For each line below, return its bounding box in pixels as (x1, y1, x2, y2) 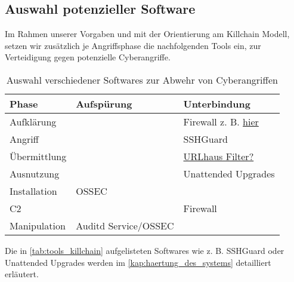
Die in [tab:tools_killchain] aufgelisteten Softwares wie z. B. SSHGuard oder (5, 244, 284, 256)
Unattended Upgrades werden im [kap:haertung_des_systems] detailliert (5, 256, 271, 268)
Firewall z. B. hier (183, 114, 259, 128)
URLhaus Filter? (183, 149, 254, 163)
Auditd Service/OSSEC (76, 218, 174, 232)
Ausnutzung (10, 166, 60, 180)
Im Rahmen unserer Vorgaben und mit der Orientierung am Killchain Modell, (5, 27, 290, 40)
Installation (10, 183, 57, 198)
